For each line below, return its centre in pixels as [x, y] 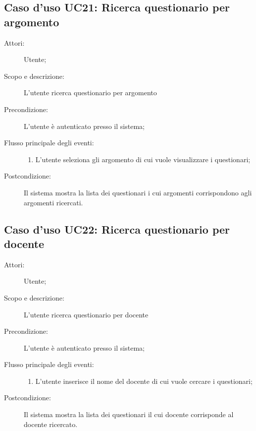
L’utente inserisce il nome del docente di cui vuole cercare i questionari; [144, 381]
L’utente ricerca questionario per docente [86, 314]
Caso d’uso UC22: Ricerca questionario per [117, 229]
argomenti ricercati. [53, 202]
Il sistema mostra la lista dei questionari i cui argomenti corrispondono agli [138, 192]
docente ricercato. [51, 424]
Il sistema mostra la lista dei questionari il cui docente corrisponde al [129, 414]
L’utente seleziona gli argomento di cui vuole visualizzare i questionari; [143, 159]
